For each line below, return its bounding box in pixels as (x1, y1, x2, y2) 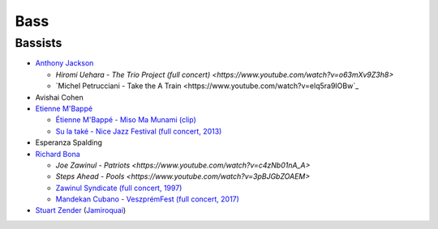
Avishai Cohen (35, 92, 84, 102)
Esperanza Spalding (35, 138, 103, 147)
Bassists (15, 36, 62, 50)
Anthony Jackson (35, 58, 94, 68)
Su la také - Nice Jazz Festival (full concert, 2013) (55, 126, 222, 136)
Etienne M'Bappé (35, 104, 93, 113)
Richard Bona (35, 149, 80, 159)
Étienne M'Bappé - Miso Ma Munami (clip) (55, 115, 196, 125)
